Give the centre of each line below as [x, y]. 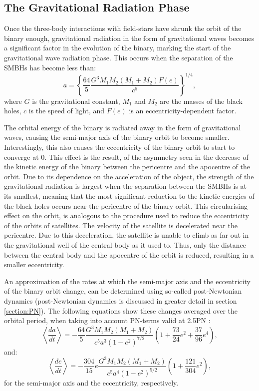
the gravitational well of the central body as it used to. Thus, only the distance [125, 244]
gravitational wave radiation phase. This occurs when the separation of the [119, 57]
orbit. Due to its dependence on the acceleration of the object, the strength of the [129, 176]
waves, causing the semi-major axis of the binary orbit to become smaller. [117, 137]
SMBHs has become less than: [50, 67]
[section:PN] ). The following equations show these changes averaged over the [121, 310]
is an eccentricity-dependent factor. [183, 111]
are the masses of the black [201, 101]
